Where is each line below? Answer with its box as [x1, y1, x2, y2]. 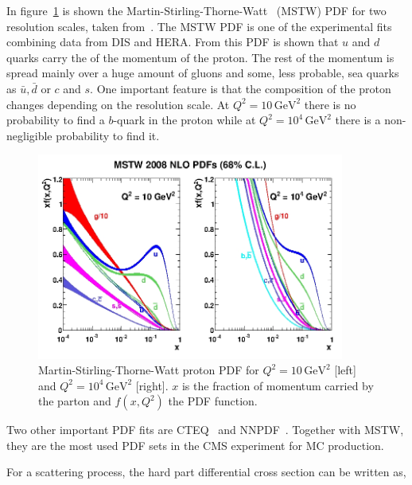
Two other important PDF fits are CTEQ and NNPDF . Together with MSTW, [6, 421, 404, 438]
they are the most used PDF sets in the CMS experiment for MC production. [6, 436, 384, 453]
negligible [6, 127, 52, 143]
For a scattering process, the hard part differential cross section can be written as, [6, 463, 406, 480]
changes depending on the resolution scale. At [6, 96, 230, 112]
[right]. [135, 377, 169, 393]
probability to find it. [56, 127, 160, 143]
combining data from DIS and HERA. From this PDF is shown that [6, 33, 339, 50]
